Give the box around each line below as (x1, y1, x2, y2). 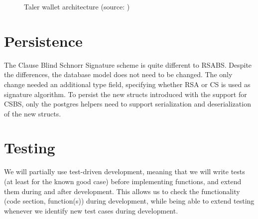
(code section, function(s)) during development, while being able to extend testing (4, 196, 255, 206)
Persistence (4, 30, 83, 51)
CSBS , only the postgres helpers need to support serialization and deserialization (4, 99, 251, 109)
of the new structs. (4, 108, 61, 118)
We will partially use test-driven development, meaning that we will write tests (4, 166, 245, 177)
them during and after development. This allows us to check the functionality (4, 186, 240, 196)
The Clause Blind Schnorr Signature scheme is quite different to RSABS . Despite (4, 59, 252, 70)
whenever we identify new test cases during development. (4, 205, 178, 216)
